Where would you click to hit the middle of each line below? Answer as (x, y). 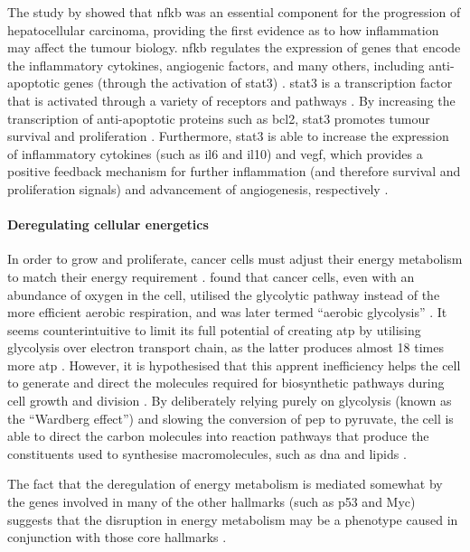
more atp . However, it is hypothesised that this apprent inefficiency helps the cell (234, 365)
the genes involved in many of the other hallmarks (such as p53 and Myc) (211, 502)
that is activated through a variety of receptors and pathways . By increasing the (231, 100)
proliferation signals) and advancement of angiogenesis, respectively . (198, 188)
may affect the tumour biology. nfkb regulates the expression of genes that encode (234, 47)
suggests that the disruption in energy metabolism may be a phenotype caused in (233, 519)
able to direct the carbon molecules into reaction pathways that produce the (218, 436)
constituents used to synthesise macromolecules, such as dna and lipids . (207, 453)
